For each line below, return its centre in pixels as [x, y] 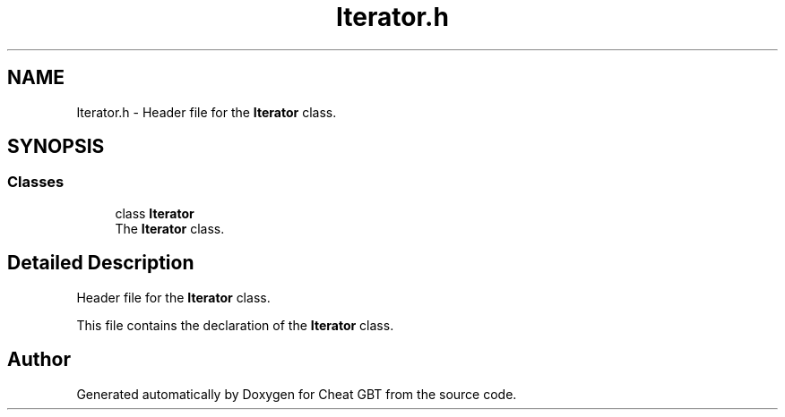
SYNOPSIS [56, 147]
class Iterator [155, 213]
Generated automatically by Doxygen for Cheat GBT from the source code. [297, 394]
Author [39, 360]
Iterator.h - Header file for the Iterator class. [207, 112]
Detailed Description [101, 263]
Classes [36, 182]
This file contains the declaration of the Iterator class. [235, 325]
